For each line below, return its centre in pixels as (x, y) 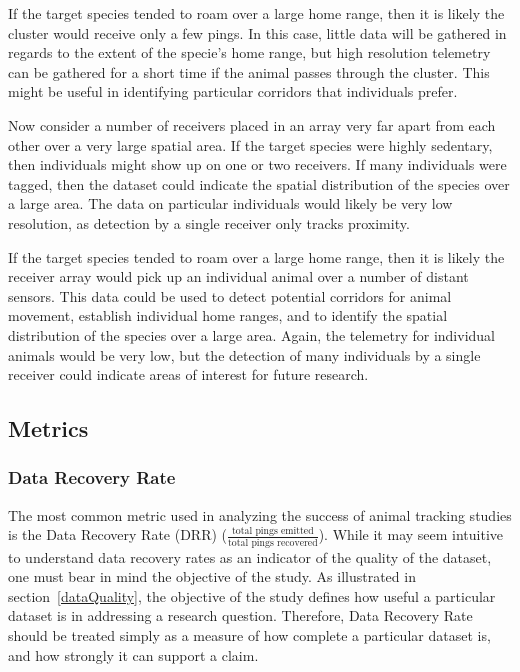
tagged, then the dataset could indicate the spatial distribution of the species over (259, 183)
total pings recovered (273, 542)
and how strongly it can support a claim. (133, 654)
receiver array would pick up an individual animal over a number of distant (238, 276)
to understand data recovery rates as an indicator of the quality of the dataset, (250, 556)
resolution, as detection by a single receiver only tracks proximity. (209, 222)
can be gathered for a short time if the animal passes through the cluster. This (249, 71)
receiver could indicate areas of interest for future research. (188, 374)
